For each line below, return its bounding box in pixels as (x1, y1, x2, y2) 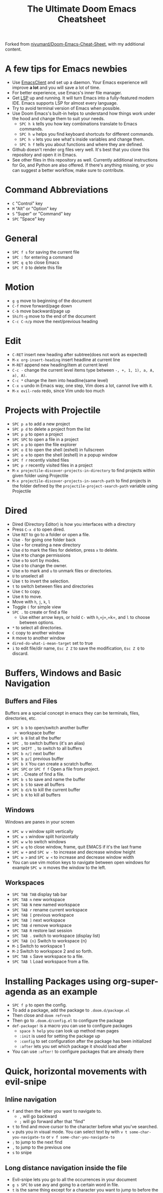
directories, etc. (5, 715, 36, 721)
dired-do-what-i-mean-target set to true (12, 640, 93, 646)
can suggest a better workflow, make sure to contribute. (12, 167, 125, 173)
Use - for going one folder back (12, 537, 76, 542)
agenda (5, 986, 36, 997)
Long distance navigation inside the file (5, 1164, 127, 1172)
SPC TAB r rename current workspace (12, 907, 88, 913)
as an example (38, 986, 98, 997)
